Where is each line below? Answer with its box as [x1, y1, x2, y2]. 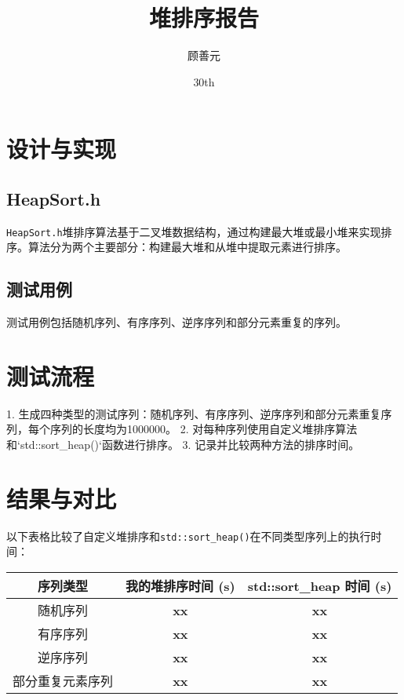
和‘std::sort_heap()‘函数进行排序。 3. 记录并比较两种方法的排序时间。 [6, 436, 360, 453]
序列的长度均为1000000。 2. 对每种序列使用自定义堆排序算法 [49, 421, 358, 437]
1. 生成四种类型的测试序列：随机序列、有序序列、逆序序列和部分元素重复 [6, 405, 381, 421]
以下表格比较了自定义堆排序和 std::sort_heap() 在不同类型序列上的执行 [6, 527, 371, 544]
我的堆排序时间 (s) [126, 577, 235, 596]
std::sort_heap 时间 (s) [247, 577, 392, 596]
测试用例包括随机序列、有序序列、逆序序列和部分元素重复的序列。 [6, 314, 347, 330]
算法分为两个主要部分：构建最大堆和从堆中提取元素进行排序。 [27, 239, 347, 255]
